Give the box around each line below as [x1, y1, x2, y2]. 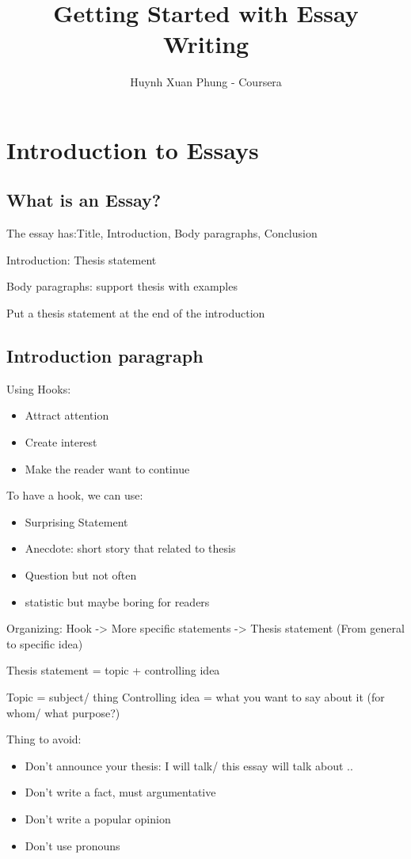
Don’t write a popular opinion [25, 810, 171, 827]
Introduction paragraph [6, 344, 204, 368]
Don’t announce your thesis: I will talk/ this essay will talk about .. [25, 757, 353, 773]
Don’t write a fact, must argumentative [25, 784, 216, 800]
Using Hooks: [6, 380, 71, 397]
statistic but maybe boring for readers [25, 593, 210, 610]
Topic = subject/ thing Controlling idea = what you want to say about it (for [6, 689, 385, 705]
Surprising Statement [25, 513, 128, 530]
